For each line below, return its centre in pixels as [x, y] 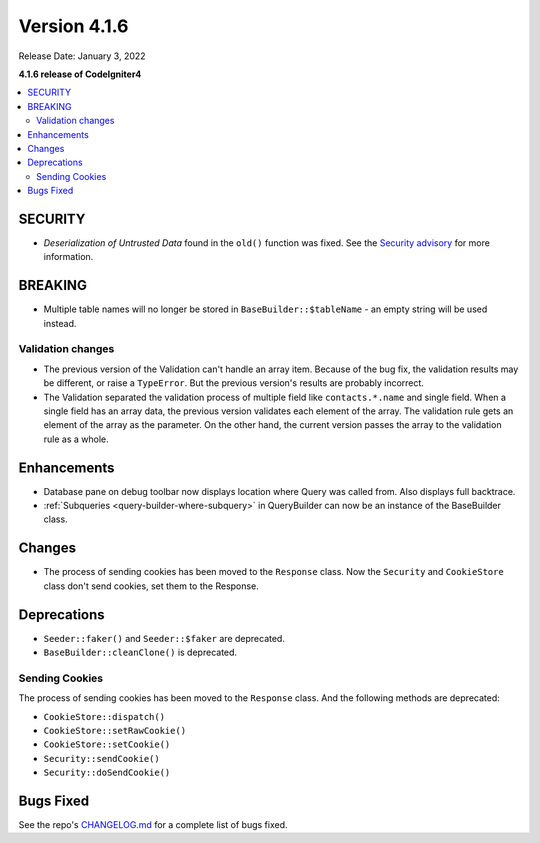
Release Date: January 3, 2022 [82, 56]
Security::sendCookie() [101, 758]
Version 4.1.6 [73, 26]
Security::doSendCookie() [107, 773]
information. [68, 257]
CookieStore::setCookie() [107, 744]
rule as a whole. [76, 439]
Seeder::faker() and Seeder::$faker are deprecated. [164, 638]
